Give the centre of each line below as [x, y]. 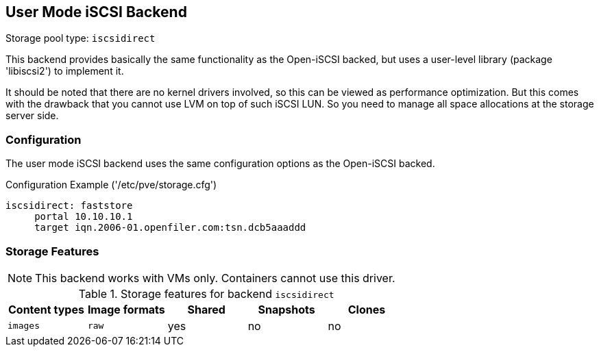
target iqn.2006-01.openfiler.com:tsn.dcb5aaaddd [170, 228]
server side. [32, 116]
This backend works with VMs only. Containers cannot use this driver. [215, 278]
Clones [367, 309]
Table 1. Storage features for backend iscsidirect [206, 293]
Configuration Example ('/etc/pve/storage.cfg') [111, 185]
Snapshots [286, 309]
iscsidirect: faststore [69, 206]
